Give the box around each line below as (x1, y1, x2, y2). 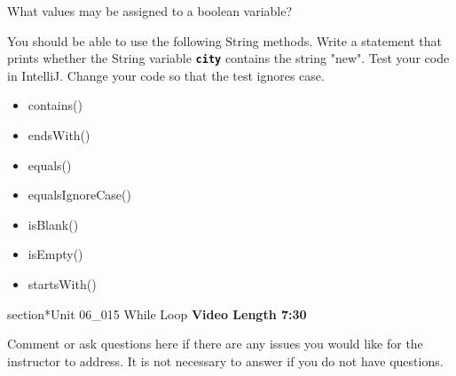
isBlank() (28, 215, 79, 233)
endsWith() (28, 126, 90, 145)
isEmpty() (28, 245, 83, 263)
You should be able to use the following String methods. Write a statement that (7, 31, 443, 50)
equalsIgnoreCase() (28, 185, 131, 204)
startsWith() (28, 275, 97, 293)
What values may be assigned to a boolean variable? (7, 2, 293, 20)
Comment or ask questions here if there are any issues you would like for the (7, 334, 423, 353)
